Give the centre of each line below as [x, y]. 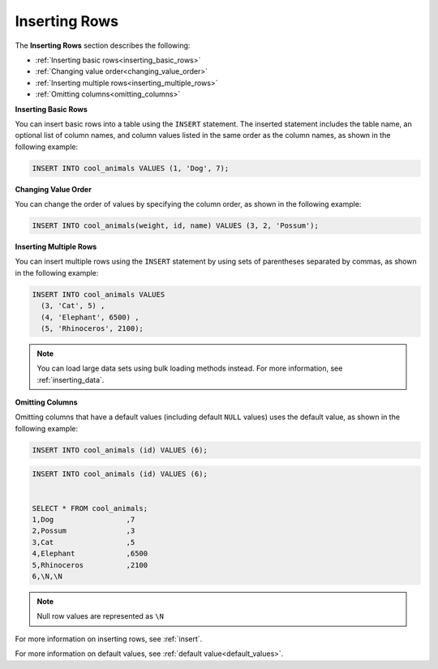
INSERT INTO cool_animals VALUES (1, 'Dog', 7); [131, 168]
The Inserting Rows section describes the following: [103, 45]
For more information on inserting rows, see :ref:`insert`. [109, 639]
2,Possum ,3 [84, 531]
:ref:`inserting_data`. [71, 380]
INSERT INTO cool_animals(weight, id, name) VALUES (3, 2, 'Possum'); [176, 226]
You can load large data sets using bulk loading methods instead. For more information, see [190, 368]
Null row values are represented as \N [100, 616]
